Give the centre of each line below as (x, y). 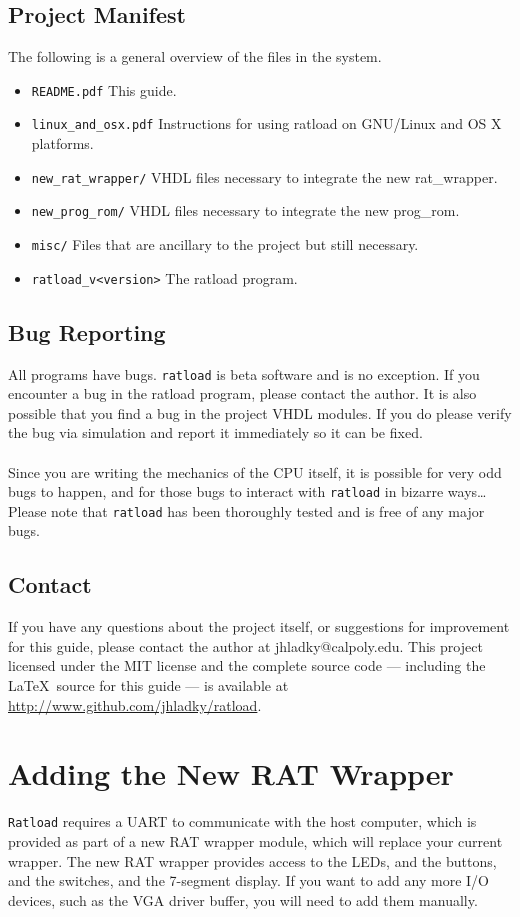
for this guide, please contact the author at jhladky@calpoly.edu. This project (245, 645)
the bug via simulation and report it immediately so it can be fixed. (215, 432)
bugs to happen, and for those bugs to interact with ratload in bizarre (226, 491)
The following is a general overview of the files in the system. (195, 56)
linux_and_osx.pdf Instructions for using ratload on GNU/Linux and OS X (266, 123)
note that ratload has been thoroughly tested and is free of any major (268, 510)
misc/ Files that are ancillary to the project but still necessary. (225, 244)
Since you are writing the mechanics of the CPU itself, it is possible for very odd (255, 471)
